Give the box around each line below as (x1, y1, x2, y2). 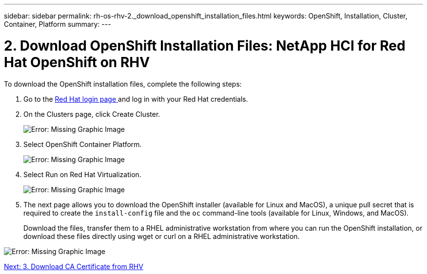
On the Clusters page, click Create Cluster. (23, 110, 160, 118)
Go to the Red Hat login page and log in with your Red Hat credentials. (23, 94, 248, 103)
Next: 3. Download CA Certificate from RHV (4, 262, 143, 271)
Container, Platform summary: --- (4, 20, 111, 28)
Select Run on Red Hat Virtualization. (23, 170, 141, 179)
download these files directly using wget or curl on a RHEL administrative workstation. (23, 232, 300, 240)
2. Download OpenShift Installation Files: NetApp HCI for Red (4, 37, 406, 54)
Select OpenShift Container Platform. (23, 140, 142, 148)
